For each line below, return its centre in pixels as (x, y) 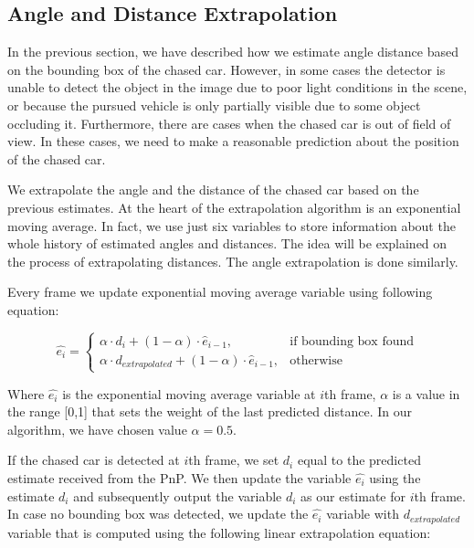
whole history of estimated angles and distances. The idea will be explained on (227, 243)
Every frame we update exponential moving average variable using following (220, 292)
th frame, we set (234, 460)
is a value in (426, 393)
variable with (363, 514)
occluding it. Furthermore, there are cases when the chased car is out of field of (229, 123)
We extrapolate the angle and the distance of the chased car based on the (213, 190)
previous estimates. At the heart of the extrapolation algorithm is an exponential (234, 207)
